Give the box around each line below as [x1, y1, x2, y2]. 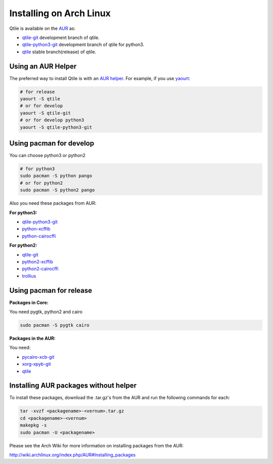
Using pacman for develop [9, 139, 95, 147]
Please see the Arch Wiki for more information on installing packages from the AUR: [9, 442, 184, 448]
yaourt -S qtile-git [20, 110, 71, 116]
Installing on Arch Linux [9, 8, 111, 19]
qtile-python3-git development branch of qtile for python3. [22, 42, 145, 48]
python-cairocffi [22, 233, 56, 239]
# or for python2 [20, 180, 63, 186]
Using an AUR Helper [9, 62, 77, 70]
